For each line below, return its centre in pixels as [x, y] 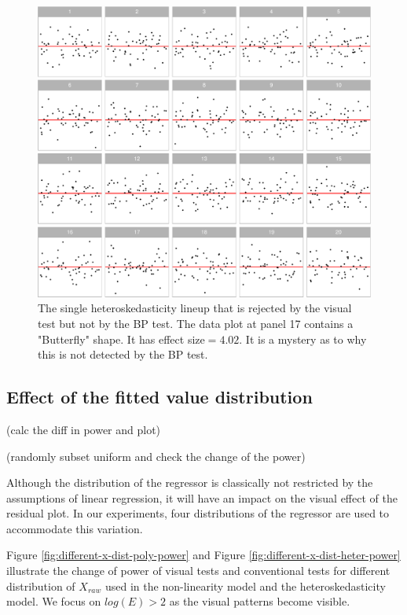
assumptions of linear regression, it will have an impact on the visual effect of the [202, 497]
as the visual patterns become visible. [260, 601]
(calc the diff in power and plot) [84, 429]
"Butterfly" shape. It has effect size [121, 339]
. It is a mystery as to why [303, 339]
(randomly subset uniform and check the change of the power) [156, 456]
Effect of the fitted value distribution [159, 397]
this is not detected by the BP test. [123, 354]
